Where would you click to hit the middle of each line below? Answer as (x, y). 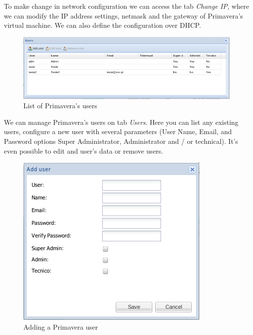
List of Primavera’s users (60, 106)
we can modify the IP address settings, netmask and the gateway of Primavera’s (124, 15)
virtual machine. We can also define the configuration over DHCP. (103, 25)
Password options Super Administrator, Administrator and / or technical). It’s (121, 141)
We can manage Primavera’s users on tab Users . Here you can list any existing (121, 122)
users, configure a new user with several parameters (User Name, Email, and (118, 131)
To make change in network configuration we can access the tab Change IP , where (126, 6)
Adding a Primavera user (61, 326)
